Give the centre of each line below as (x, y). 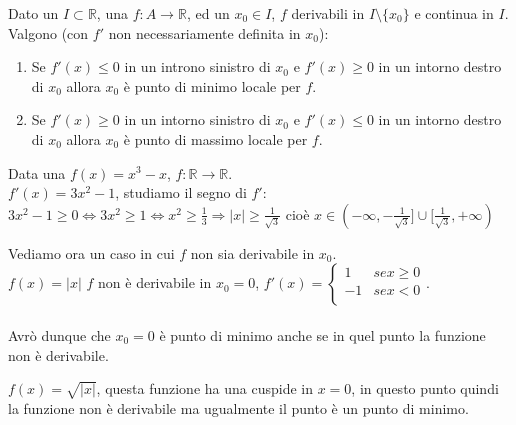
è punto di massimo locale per (215, 138)
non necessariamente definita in (204, 32)
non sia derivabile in (252, 252)
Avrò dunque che (59, 334)
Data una (37, 172)
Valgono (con (48, 32)
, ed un (208, 13)
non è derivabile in (155, 282)
